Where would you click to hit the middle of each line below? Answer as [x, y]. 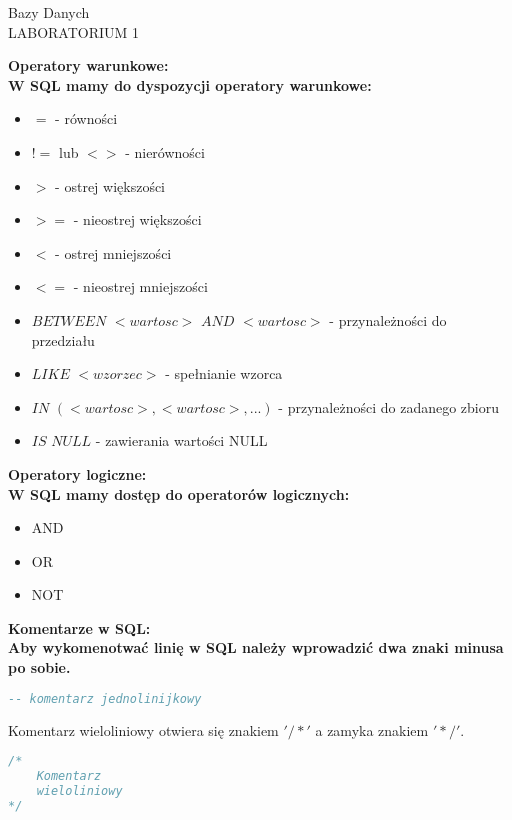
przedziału [63, 339]
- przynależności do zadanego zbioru [389, 406]
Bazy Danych [49, 12]
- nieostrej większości [137, 219]
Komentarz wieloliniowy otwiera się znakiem [143, 729]
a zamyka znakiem [372, 729]
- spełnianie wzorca [224, 373]
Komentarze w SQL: [79, 627]
